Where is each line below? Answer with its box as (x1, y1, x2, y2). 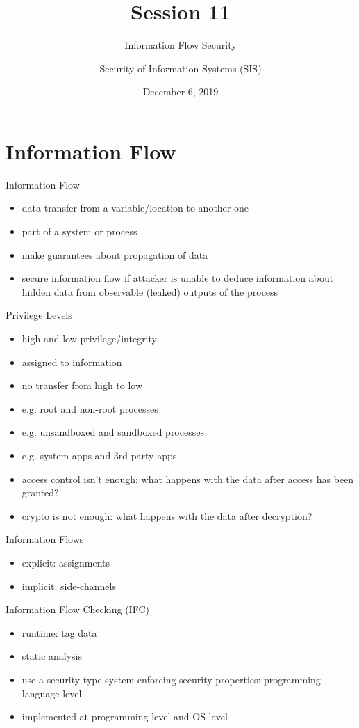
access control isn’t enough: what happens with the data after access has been (22, 471, 354, 486)
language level (22, 686, 82, 700)
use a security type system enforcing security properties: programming (22, 672, 321, 686)
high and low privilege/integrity (22, 331, 157, 345)
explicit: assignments (22, 555, 110, 569)
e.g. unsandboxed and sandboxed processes (22, 425, 204, 439)
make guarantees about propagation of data (22, 247, 208, 262)
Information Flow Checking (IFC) (6, 602, 149, 617)
